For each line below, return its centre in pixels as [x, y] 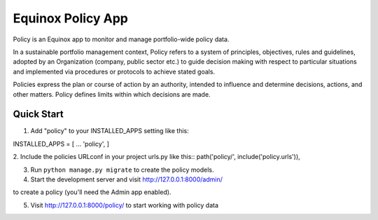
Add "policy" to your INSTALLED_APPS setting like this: [110, 131]
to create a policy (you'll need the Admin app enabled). [92, 192]
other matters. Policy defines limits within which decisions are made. [112, 94]
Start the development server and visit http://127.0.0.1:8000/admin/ [127, 179]
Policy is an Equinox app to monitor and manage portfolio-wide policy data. [121, 39]
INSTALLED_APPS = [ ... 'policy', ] [61, 144]
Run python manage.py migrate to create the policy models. [122, 170]
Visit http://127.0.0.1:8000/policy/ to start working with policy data [125, 205]
